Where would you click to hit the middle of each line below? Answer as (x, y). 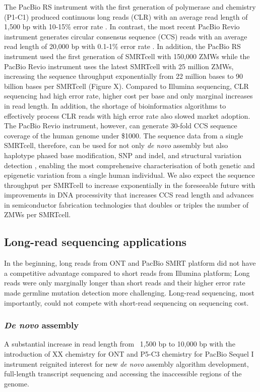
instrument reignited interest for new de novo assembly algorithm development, (126, 363)
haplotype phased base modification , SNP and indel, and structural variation (123, 155)
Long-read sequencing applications (95, 242)
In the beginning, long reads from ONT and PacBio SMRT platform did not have (130, 263)
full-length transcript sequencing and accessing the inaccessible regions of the (123, 374)
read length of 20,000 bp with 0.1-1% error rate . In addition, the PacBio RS (122, 46)
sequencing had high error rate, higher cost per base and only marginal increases (128, 96)
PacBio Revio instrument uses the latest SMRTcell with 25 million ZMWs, (119, 66)
